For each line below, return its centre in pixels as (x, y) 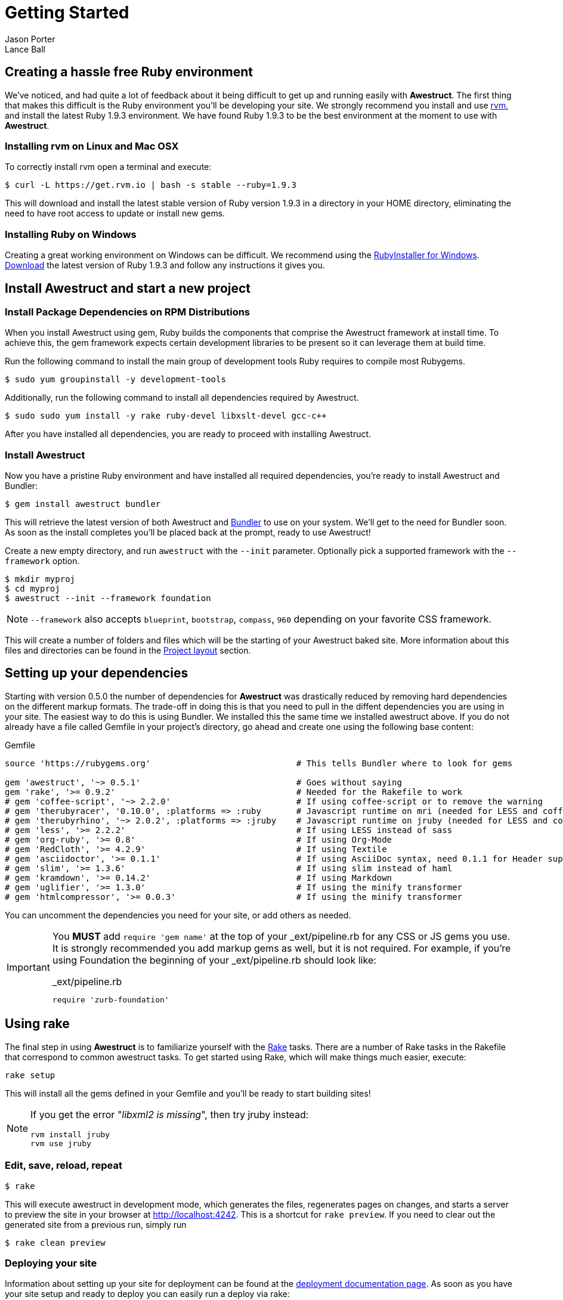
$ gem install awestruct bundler (83, 504)
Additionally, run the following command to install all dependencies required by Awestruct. (182, 398)
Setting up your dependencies (97, 673)
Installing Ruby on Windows (71, 234)
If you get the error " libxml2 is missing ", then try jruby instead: (170, 1114)
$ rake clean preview (55, 1242)
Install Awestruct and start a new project (128, 288)
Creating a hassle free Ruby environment (129, 72)
